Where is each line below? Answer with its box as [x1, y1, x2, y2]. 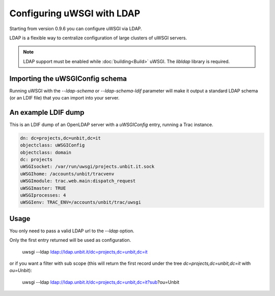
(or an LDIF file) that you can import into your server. [9, 95, 120, 101]
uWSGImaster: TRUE [20, 185, 66, 191]
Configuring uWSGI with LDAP [9, 8, 141, 19]
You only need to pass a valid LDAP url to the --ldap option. [9, 228, 134, 234]
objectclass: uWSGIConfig [20, 142, 85, 148]
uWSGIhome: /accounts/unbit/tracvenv [20, 171, 115, 177]
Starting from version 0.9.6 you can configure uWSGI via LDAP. [9, 26, 142, 32]
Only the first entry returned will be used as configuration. [9, 237, 131, 243]
